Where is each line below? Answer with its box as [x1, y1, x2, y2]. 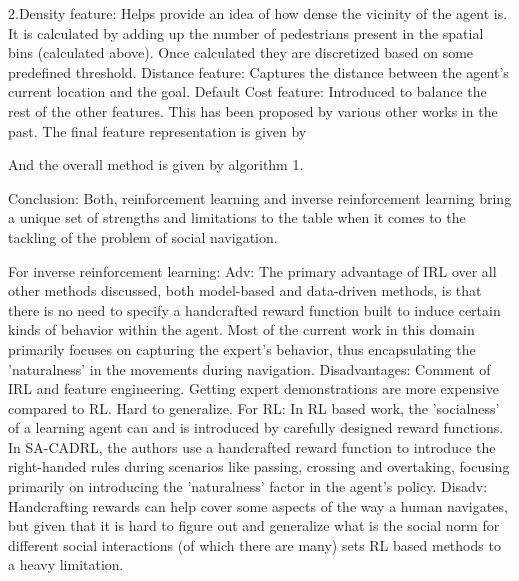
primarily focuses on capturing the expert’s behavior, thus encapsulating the [8, 338, 476, 359]
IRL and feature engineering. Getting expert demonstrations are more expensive [8, 378, 499, 399]
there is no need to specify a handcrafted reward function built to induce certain [8, 299, 501, 320]
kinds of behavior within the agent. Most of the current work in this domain [8, 319, 475, 340]
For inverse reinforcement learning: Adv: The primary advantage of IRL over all [8, 260, 497, 281]
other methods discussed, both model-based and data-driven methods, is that [8, 280, 482, 301]
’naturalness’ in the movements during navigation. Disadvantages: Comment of [8, 358, 491, 379]
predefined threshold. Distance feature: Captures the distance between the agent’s [8, 61, 509, 82]
